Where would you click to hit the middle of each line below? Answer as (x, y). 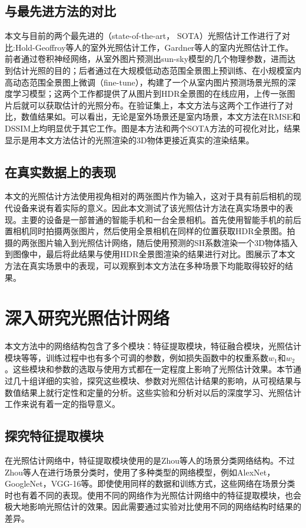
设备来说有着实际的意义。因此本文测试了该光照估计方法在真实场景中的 (149, 207)
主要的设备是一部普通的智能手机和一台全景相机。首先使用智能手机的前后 (161, 219)
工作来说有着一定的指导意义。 (62, 404)
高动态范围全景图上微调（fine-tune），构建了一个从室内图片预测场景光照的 (146, 82)
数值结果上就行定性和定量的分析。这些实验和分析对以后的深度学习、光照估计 (153, 392)
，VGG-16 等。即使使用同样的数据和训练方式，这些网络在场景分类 (169, 483)
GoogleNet (24, 483)
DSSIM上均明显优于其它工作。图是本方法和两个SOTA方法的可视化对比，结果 (153, 128)
